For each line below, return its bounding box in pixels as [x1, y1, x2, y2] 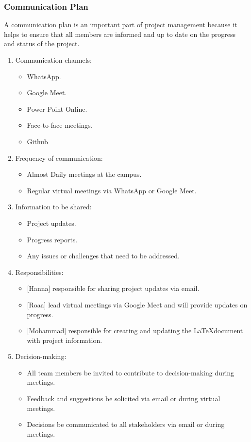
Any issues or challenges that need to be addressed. [27, 251, 180, 261]
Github [27, 136, 48, 146]
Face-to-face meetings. [27, 120, 93, 130]
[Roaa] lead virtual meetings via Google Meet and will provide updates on [27, 299, 248, 309]
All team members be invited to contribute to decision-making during [27, 367, 234, 377]
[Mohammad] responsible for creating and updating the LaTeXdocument [27, 325, 243, 336]
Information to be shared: [15, 202, 92, 212]
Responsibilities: [15, 267, 64, 277]
